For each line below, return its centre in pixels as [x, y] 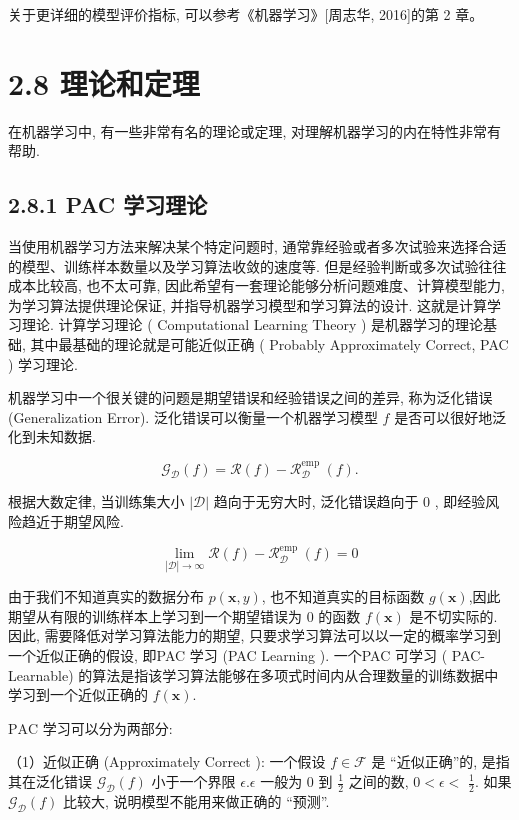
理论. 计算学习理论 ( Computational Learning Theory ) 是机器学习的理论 [252, 324]
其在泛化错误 [50, 781]
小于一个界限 [193, 781]
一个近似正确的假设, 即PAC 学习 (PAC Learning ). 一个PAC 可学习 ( [228, 655]
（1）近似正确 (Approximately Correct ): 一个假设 [167, 761]
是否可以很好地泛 [450, 416]
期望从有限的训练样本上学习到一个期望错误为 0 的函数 [184, 615]
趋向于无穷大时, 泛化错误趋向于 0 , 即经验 [349, 501]
